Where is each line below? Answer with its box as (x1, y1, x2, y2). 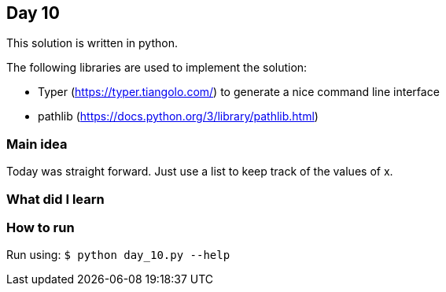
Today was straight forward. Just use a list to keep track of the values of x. (6, 164, 393, 179)
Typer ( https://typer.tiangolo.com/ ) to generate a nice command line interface (38, 85, 440, 99)
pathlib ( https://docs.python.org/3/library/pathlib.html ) (38, 109, 319, 124)
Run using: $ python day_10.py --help (6, 248, 230, 262)
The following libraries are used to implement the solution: (6, 61, 308, 75)
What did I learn (6, 190, 105, 207)
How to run (6, 219, 75, 235)
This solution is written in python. (6, 36, 178, 50)
